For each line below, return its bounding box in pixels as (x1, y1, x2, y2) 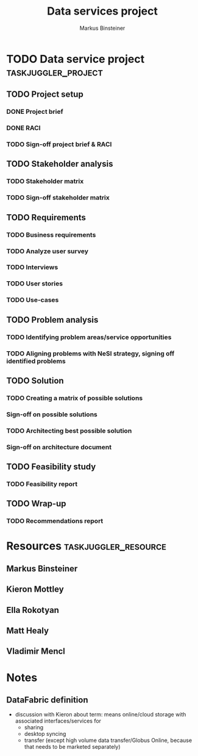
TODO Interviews (6, 263, 58, 271)
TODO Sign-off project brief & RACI (6, 140, 112, 149)
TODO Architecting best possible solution (6, 426, 132, 435)
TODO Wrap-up (6, 499, 66, 509)
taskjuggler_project (6, 65, 104, 79)
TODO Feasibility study (6, 461, 96, 472)
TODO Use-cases (6, 296, 59, 304)
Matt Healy (6, 626, 49, 636)
